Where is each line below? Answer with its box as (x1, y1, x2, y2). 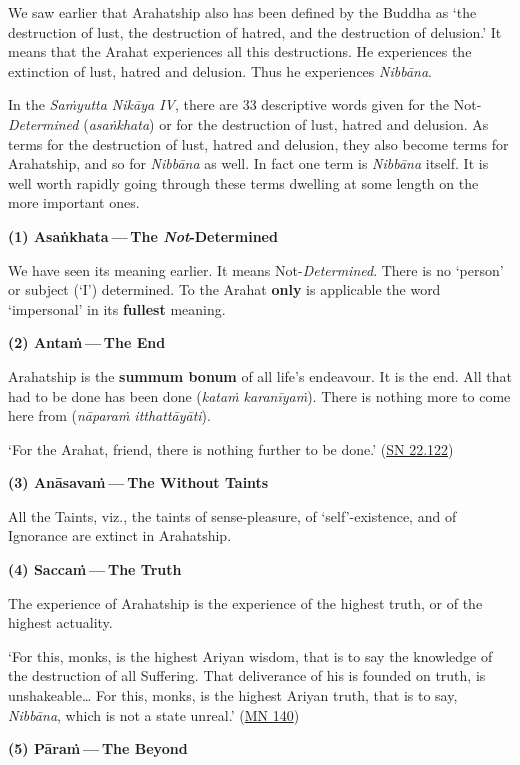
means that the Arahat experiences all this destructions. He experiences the (8, 41, 472, 62)
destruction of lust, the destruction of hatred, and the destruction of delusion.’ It (8, 21, 502, 42)
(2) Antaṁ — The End (8, 332, 166, 353)
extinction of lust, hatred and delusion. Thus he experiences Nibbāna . (8, 60, 432, 81)
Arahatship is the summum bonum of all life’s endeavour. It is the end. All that (8, 365, 512, 386)
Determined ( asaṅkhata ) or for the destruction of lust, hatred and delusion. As (8, 113, 489, 134)
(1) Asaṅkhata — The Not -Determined (8, 225, 278, 246)
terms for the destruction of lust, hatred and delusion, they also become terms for (8, 133, 509, 154)
